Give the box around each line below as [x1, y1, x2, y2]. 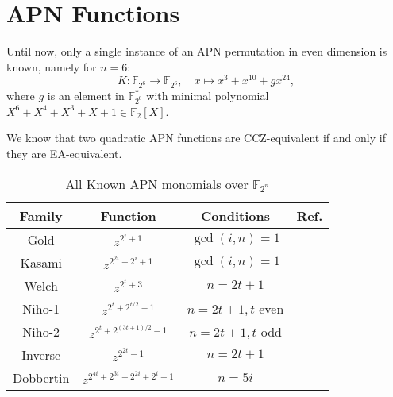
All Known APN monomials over [65, 174, 249, 193]
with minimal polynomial [146, 87, 269, 104]
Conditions [201, 206, 271, 225]
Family [19, 206, 63, 225]
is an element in [47, 87, 125, 104]
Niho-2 [22, 322, 60, 341]
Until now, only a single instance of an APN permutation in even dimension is [6, 43, 387, 60]
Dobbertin [13, 368, 70, 387]
